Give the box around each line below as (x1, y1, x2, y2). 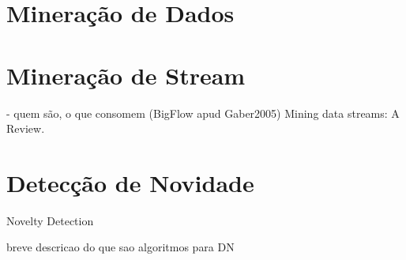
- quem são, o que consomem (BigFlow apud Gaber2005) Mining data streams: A (6, 104, 400, 121)
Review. (6, 120, 45, 137)
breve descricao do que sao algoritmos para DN (6, 239, 235, 255)
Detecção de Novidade (6, 166, 254, 198)
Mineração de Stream (6, 58, 246, 91)
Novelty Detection (6, 212, 94, 228)
